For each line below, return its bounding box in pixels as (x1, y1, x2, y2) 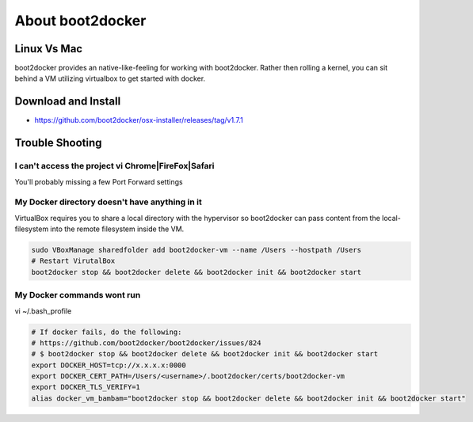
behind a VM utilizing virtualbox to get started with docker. (14, 74, 206, 83)
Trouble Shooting (14, 136, 102, 150)
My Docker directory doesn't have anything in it (14, 196, 202, 207)
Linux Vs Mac (14, 42, 83, 55)
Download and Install (14, 95, 121, 108)
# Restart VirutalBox (31, 257, 116, 265)
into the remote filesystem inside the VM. (50, 224, 185, 234)
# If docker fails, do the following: (31, 327, 182, 336)
